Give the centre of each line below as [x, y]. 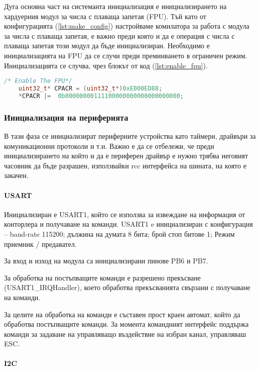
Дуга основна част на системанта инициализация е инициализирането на [115, 6]
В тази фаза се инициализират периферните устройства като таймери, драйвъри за [130, 136]
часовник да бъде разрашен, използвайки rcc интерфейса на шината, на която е [125, 165]
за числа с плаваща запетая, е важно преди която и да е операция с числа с [119, 35]
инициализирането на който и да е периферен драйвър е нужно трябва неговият [126, 156]
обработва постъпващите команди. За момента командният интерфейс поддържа [126, 324]
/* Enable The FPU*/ [38, 81]
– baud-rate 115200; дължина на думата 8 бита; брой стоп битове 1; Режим [119, 234]
